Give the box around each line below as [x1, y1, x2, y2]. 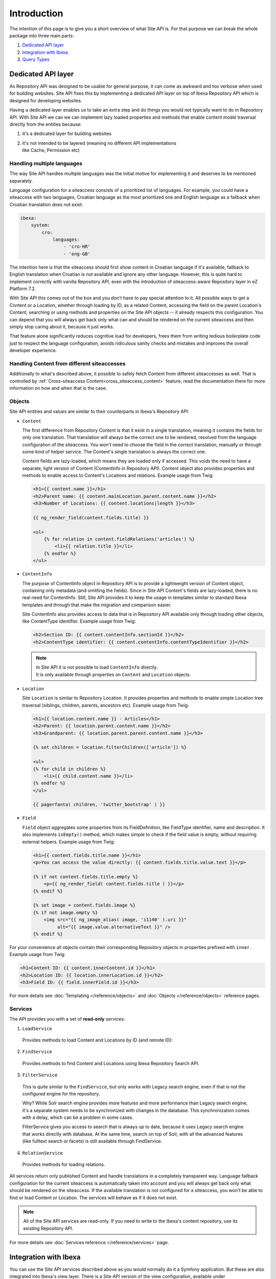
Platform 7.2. [9, 285, 36, 292]
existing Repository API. [23, 1225, 74, 1231]
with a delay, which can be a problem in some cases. [22, 1114, 134, 1120]
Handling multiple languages [9, 160, 83, 167]
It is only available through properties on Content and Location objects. [36, 671, 191, 677]
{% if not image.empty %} [33, 910, 98, 915]
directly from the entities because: [9, 121, 82, 127]
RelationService [22, 1150, 63, 1156]
